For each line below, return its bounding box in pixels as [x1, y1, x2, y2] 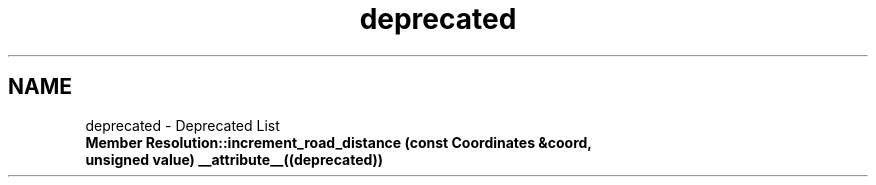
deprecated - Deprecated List [85, 116, 280, 134]
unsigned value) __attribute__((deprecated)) [85, 150, 384, 168]
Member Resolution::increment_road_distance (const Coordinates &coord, [85, 133, 593, 151]
